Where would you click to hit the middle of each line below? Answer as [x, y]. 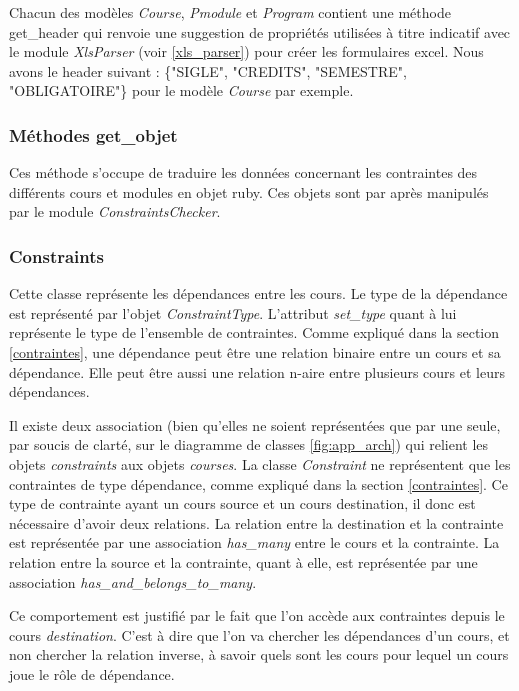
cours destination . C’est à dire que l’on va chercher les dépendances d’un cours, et [259, 634]
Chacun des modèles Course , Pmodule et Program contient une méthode [230, 12]
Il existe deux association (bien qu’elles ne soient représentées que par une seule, [255, 424]
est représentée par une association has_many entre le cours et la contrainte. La [254, 542]
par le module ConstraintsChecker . [115, 211]
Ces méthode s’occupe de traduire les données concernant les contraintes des [243, 172]
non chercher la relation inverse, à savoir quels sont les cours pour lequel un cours [259, 654]
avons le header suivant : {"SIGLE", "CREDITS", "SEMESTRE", [208, 70]
